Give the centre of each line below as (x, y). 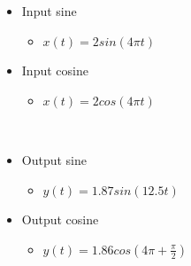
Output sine (54, 159)
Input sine (49, 11)
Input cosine (55, 70)
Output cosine (60, 219)
